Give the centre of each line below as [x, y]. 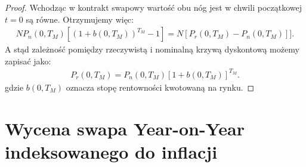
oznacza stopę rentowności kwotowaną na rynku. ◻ [160, 87]
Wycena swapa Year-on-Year [125, 128]
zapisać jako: [28, 61]
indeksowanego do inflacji [111, 151]
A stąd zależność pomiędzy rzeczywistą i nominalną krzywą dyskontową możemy [152, 49]
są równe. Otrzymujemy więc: [80, 19]
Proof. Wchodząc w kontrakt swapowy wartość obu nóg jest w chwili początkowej [153, 7]
